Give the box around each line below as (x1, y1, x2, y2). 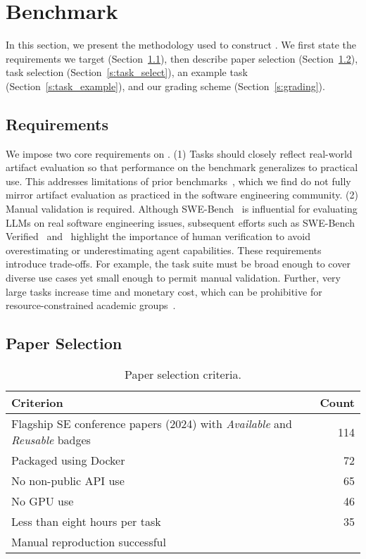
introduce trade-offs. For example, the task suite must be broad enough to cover (6, 256, 351, 271)
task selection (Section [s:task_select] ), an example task (6, 65, 248, 80)
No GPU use (11, 493, 74, 510)
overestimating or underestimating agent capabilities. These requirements (6, 242, 322, 257)
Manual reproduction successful (11, 534, 166, 551)
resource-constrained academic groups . (6, 298, 176, 313)
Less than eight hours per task (11, 513, 161, 530)
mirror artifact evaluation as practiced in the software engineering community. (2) (6, 187, 358, 202)
